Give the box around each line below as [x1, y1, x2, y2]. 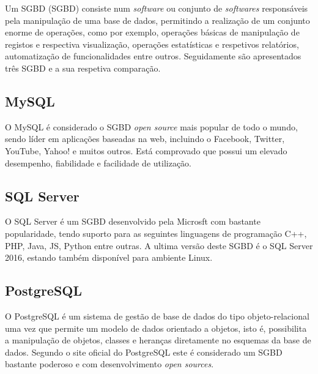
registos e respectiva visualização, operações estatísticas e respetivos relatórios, [5, 37, 299, 50]
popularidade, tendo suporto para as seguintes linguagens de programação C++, [5, 226, 307, 239]
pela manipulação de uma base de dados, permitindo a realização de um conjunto [5, 13, 310, 26]
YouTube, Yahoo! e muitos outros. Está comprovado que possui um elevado [5, 144, 287, 157]
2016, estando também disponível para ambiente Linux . [5, 251, 213, 264]
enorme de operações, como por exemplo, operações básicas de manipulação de [5, 26, 300, 39]
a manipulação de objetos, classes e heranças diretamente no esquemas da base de [5, 334, 311, 346]
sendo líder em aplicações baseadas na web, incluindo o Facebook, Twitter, [5, 132, 285, 145]
